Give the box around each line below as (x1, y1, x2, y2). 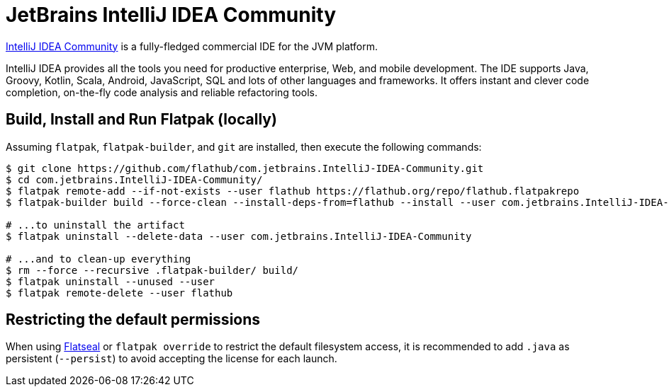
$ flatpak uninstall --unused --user (6, 275, 215, 287)
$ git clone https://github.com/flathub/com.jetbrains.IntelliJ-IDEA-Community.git (6, 162, 484, 174)
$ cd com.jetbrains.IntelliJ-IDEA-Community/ (6, 173, 263, 185)
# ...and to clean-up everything (6, 253, 191, 265)
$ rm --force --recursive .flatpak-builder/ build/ (6, 264, 299, 276)
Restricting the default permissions (6, 311, 261, 329)
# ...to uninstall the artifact (6, 219, 185, 231)
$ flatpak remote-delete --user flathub (6, 287, 233, 299)
